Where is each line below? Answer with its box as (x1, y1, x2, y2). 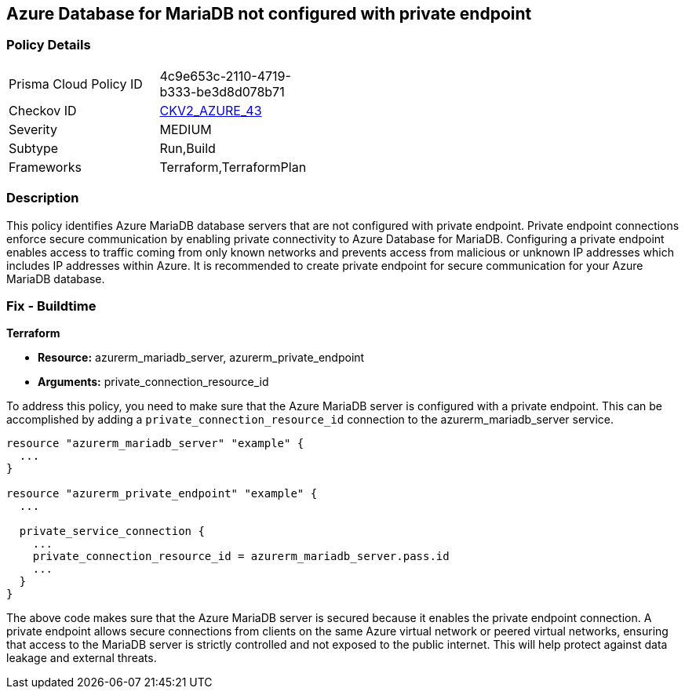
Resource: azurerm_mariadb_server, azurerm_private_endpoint (38, 351, 365, 365)
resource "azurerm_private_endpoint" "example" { (6, 487, 318, 500)
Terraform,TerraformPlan (159, 158, 307, 175)
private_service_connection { (19, 525, 205, 538)
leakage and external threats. (6, 651, 157, 665)
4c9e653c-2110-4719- (159, 67, 291, 84)
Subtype (9, 140, 59, 156)
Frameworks (9, 158, 82, 175)
